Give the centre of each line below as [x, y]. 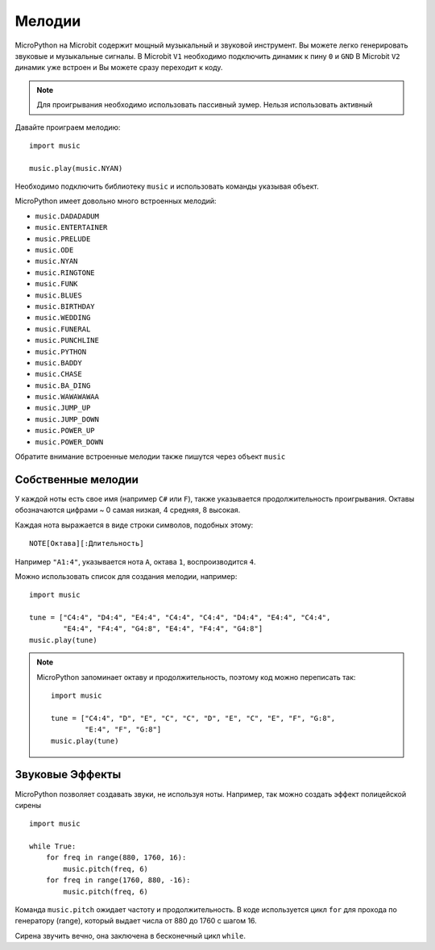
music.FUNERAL [63, 329]
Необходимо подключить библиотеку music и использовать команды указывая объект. [167, 186]
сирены [28, 805]
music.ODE [54, 250]
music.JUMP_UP [63, 408]
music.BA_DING [63, 385]
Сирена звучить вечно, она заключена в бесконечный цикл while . [130, 935]
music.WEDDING [63, 318]
